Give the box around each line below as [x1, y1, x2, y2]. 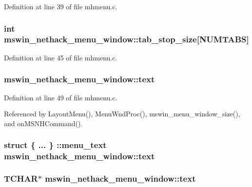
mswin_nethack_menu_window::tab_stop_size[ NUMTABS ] [4, 33, 249, 45]
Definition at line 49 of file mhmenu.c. [4, 92, 117, 102]
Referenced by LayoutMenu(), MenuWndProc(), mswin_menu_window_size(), [4, 109, 240, 119]
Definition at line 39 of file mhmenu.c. [4, 1, 117, 11]
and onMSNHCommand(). [4, 118, 83, 128]
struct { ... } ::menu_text [4, 139, 107, 151]
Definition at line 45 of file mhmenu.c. [4, 52, 117, 62]
